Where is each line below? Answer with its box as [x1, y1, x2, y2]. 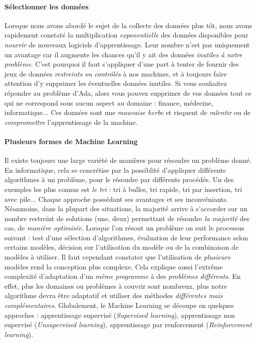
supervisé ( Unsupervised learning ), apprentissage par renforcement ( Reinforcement [4, 319, 252, 330]
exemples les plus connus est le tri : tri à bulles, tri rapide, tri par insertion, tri [4, 184, 242, 194]
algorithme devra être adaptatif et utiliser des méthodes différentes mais [4, 290, 223, 301]
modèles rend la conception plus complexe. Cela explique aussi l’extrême [4, 261, 223, 271]
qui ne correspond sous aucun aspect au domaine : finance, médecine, [4, 97, 213, 108]
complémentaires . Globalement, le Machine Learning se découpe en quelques [4, 300, 234, 310]
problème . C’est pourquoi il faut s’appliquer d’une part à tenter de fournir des [4, 59, 239, 69]
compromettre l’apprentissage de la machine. [4, 116, 138, 127]
